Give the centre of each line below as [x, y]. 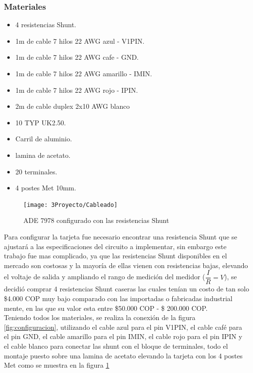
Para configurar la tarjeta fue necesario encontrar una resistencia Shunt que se [121, 237]
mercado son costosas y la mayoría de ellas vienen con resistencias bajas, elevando [126, 265]
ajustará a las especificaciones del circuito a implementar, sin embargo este [115, 246]
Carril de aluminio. [44, 139]
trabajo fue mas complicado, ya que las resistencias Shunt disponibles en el [116, 256]
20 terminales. [36, 171]
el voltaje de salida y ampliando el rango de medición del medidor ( [105, 277]
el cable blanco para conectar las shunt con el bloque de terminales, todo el [116, 346]
